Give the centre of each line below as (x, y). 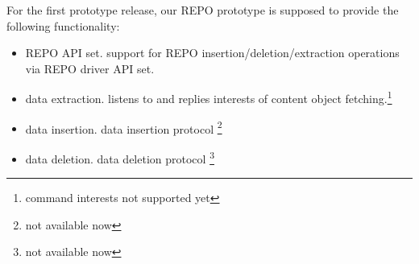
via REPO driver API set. (90, 68)
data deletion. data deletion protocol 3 (120, 157)
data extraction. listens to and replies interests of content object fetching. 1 (209, 97)
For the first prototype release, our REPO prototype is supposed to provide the (203, 10)
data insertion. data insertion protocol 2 (124, 127)
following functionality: (63, 25)
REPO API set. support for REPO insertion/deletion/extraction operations (212, 53)
